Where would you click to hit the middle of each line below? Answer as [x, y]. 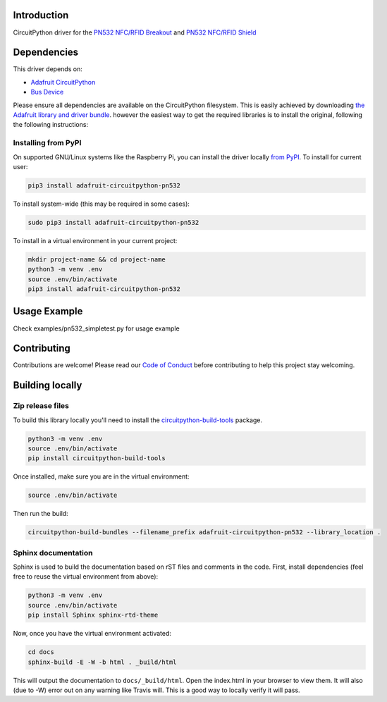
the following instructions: [50, 125]
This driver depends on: [48, 69]
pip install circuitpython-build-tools [97, 458]
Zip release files [41, 406]
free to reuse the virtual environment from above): [86, 577]
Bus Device [47, 92]
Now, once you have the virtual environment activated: [92, 634]
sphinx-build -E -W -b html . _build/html [102, 662]
